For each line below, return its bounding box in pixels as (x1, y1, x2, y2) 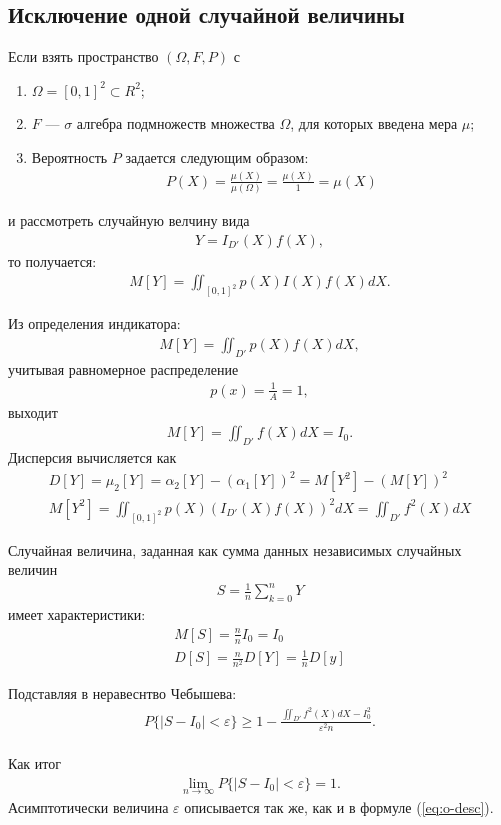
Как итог (8, 752, 61, 773)
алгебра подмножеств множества (76, 113, 275, 134)
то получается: (8, 250, 97, 271)
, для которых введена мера (290, 113, 458, 134)
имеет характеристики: (8, 604, 146, 625)
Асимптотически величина (8, 796, 169, 817)
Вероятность (31, 146, 108, 167)
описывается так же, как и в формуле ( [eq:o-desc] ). (184, 796, 494, 817)
